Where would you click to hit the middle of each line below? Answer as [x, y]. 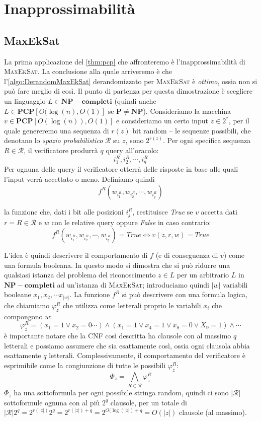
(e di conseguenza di [187, 255]
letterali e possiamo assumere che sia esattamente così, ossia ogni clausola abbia [127, 345]
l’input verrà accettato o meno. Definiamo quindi [79, 179]
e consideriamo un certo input [162, 121]
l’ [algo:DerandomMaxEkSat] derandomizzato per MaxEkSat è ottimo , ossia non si [131, 81]
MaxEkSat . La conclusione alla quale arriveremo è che [88, 71]
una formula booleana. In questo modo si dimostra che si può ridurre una [117, 265]
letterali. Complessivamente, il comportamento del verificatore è [147, 355]
